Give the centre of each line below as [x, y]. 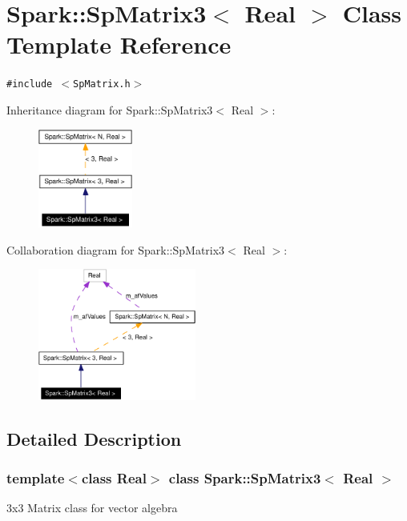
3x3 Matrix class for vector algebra [92, 508]
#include [30, 84]
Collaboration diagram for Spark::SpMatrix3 [116, 249]
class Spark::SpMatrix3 [245, 477]
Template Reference [119, 44]
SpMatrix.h [102, 84]
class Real [114, 477]
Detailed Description [94, 438]
